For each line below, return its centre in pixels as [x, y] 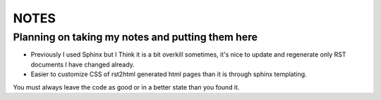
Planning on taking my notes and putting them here [135, 37]
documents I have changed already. [83, 64]
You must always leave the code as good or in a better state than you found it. [126, 87]
